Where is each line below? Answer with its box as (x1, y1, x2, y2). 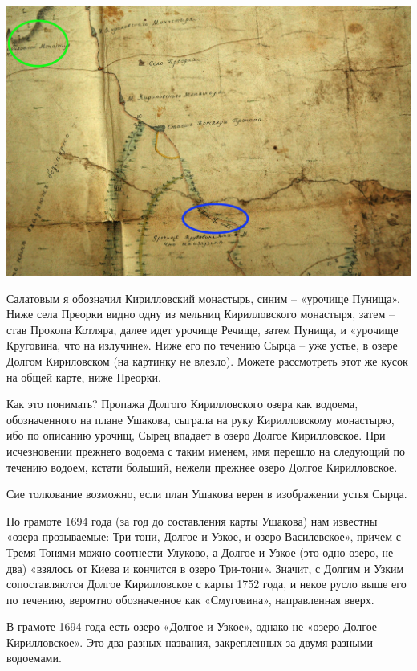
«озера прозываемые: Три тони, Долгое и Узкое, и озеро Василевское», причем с (6, 528, 401, 545)
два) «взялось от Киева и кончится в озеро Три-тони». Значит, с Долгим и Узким (6, 559, 404, 576)
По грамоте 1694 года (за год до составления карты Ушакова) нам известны (6, 512, 378, 529)
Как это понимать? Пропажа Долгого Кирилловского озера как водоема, (6, 395, 358, 412)
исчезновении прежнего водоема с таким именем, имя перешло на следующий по (6, 442, 405, 459)
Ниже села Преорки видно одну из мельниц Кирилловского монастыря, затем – (6, 305, 395, 322)
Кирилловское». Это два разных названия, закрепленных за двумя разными (6, 633, 374, 650)
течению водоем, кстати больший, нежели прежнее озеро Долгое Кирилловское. (6, 458, 398, 475)
